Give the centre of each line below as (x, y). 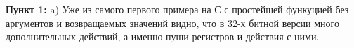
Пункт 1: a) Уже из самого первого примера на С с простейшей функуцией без (177, 9)
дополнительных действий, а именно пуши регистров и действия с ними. (163, 37)
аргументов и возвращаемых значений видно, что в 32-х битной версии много (173, 23)
